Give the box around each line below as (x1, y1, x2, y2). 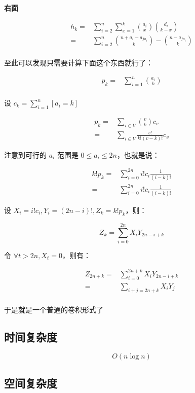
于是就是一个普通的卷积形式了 (4, 304, 103, 314)
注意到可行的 (4, 149, 47, 160)
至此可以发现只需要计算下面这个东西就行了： (4, 57, 153, 68)
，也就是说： (116, 149, 160, 160)
